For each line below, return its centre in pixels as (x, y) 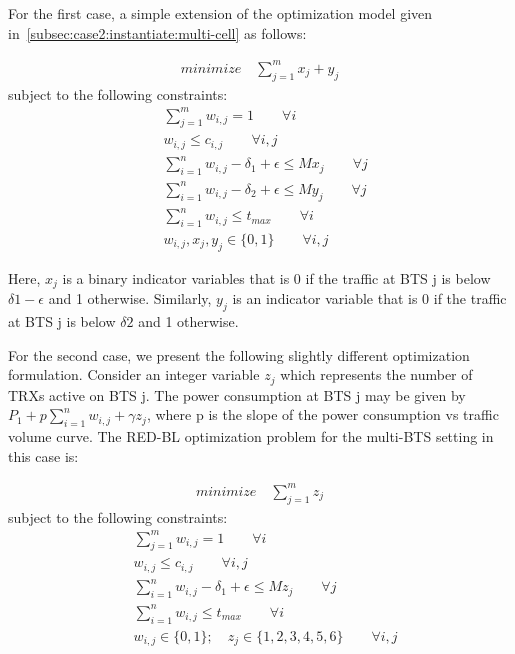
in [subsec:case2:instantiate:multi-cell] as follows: (157, 32)
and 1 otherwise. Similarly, (130, 298)
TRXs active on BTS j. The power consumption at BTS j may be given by (237, 394)
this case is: (43, 455)
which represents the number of (376, 374)
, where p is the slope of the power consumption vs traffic (322, 414)
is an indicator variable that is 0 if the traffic (369, 298)
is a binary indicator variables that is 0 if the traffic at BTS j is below (276, 277)
